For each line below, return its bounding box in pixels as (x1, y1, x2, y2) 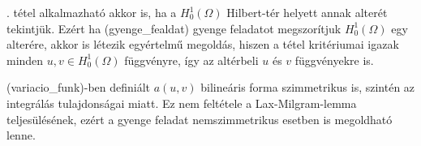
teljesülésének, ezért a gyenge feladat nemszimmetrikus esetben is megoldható (6, 110, 393, 127)
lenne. (6, 127, 36, 144)
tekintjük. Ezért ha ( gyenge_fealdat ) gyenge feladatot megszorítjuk (6, 19, 342, 36)
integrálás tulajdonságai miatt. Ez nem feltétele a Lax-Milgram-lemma (6, 94, 357, 111)
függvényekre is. (294, 51, 374, 68)
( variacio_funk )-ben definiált (6, 79, 151, 96)
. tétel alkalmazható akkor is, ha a (6, 4, 177, 20)
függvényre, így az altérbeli (124, 51, 259, 68)
